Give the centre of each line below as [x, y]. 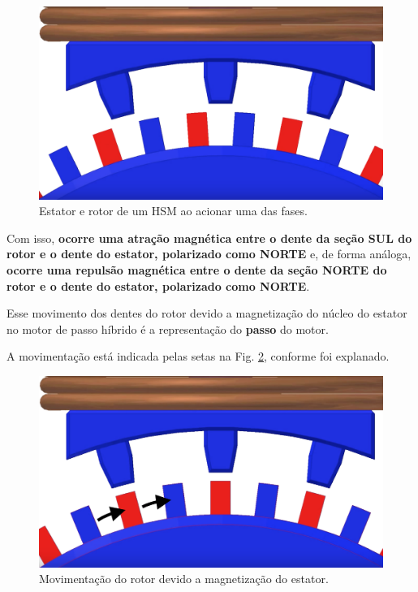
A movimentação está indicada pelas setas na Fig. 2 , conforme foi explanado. [198, 356]
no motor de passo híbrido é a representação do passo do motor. [168, 328]
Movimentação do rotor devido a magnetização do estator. [184, 579]
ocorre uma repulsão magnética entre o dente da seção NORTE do [197, 270]
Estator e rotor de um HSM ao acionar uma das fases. [173, 211]
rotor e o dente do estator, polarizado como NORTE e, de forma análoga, [209, 254]
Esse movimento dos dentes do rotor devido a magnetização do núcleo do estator [207, 313]
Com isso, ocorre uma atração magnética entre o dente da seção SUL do [209, 238]
